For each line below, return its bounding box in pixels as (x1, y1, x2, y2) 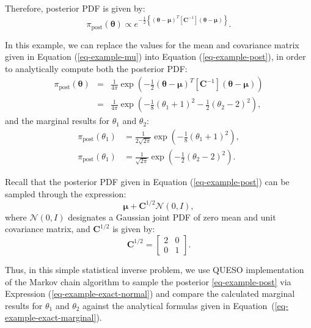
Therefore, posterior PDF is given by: (5, 2, 145, 14)
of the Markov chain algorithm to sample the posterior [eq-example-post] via (5, 275, 291, 288)
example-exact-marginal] (5, 311, 97, 324)
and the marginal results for (5, 114, 110, 127)
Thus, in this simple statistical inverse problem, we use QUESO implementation (5, 263, 304, 275)
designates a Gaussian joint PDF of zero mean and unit (68, 210, 276, 223)
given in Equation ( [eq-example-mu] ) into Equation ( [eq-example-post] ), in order (5, 50, 306, 63)
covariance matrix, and (5, 222, 90, 235)
